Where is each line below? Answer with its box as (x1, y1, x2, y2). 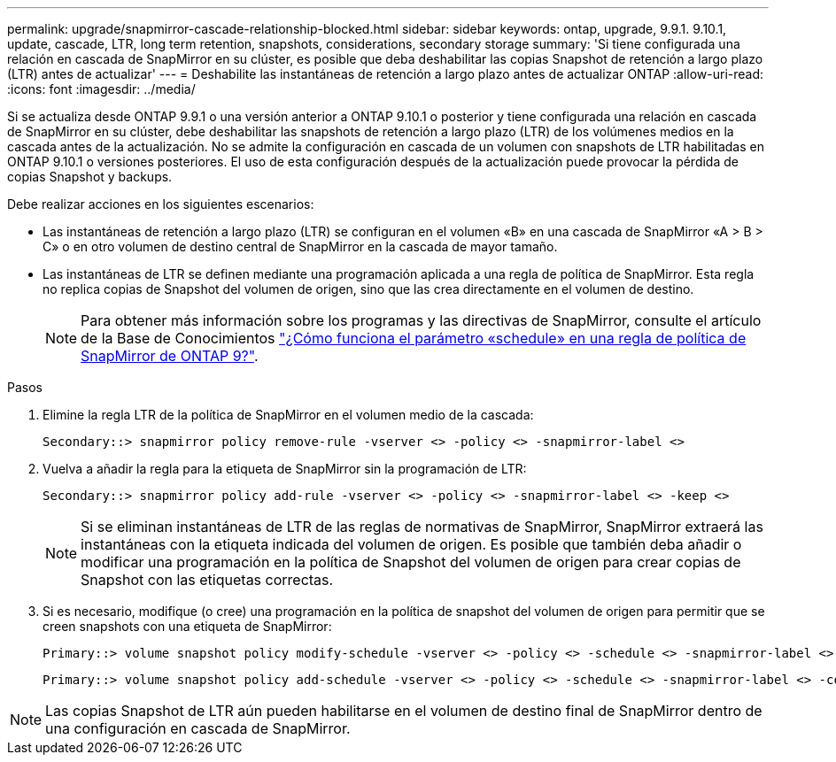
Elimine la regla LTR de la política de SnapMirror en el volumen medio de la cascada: (43, 407, 534, 422)
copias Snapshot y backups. (7, 169, 173, 184)
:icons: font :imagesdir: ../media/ (7, 81, 196, 96)
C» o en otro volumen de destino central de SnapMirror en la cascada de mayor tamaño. (43, 239, 558, 254)
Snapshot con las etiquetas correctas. (81, 571, 334, 589)
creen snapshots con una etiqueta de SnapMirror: (43, 619, 332, 634)
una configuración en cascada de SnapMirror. (45, 720, 351, 737)
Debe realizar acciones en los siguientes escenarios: (7, 196, 314, 212)
